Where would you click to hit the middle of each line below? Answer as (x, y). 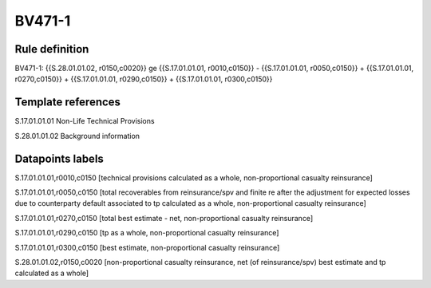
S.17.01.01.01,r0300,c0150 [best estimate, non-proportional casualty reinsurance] (147, 247)
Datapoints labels (59, 158)
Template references (68, 103)
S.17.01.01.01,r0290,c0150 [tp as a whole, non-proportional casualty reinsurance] (147, 233)
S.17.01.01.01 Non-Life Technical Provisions (85, 121)
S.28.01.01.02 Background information (77, 136)
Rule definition (52, 49)
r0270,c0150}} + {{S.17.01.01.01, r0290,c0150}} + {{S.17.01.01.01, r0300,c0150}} (144, 79)
